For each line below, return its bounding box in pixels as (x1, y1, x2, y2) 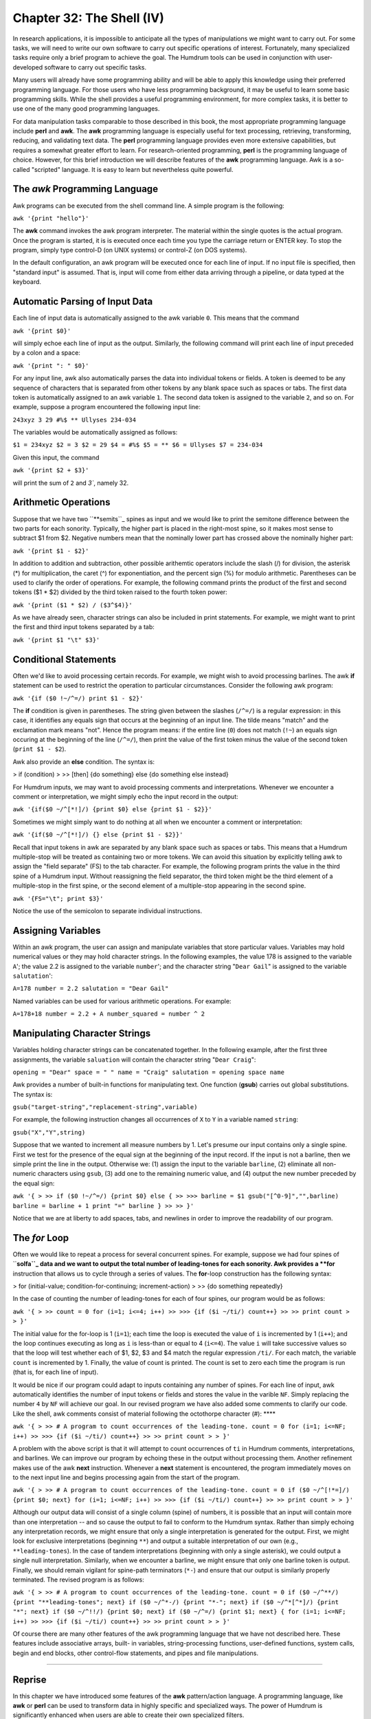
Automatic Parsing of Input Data (12, 296, 153, 307)
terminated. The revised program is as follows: (12, 1575, 144, 1584)
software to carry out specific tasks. (44, 63, 147, 72)
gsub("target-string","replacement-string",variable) (12, 1104, 198, 1111)
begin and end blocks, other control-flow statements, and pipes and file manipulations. (12, 1649, 259, 1657)
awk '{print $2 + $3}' (12, 466, 89, 474)
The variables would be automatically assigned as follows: (12, 428, 178, 437)
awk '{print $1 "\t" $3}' (12, 636, 100, 644)
